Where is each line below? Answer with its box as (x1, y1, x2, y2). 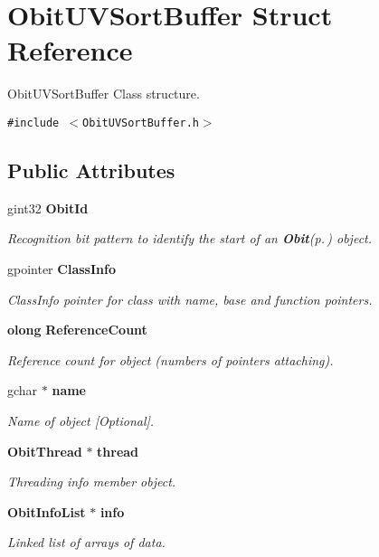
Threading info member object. (7, 472, 176, 491)
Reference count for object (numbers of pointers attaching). (7, 350, 334, 369)
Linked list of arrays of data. (7, 533, 166, 552)
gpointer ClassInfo (7, 259, 116, 278)
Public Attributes (7, 156, 175, 184)
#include (7, 116, 60, 129)
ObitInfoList (7, 502, 86, 521)
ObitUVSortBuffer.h (82, 116, 199, 129)
